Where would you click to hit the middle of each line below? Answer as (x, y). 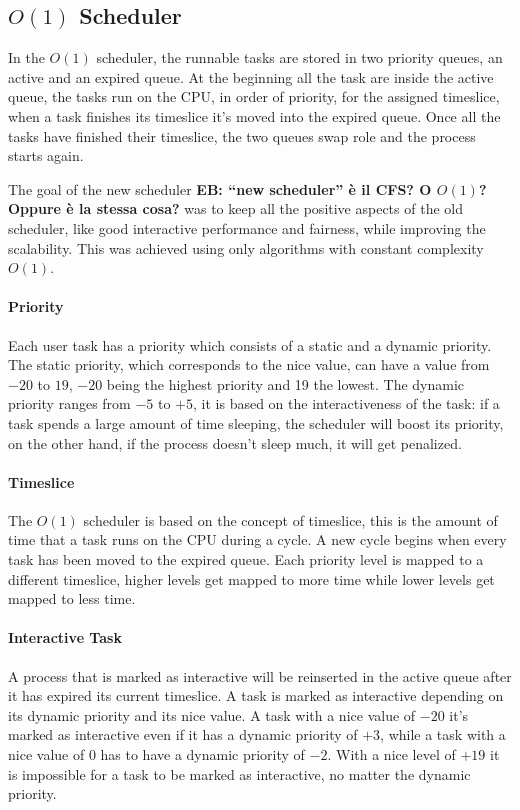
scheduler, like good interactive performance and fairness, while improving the (247, 227)
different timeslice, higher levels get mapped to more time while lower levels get (251, 578)
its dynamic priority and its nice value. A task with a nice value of (212, 714)
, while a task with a (443, 734)
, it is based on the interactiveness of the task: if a (346, 403)
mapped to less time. (72, 598)
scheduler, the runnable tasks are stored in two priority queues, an (299, 57)
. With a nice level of (391, 754)
